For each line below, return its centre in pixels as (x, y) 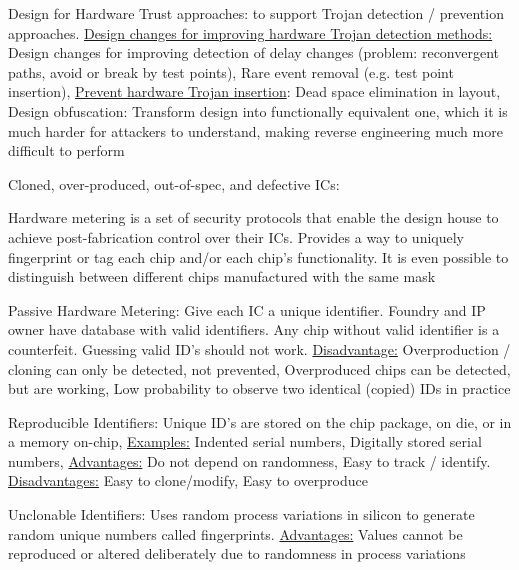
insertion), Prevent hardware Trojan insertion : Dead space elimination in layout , (254, 91)
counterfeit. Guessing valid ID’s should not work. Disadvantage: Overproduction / (259, 348)
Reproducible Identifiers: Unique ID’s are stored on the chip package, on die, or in (260, 421)
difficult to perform (66, 150)
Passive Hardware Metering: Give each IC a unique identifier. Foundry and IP (247, 309)
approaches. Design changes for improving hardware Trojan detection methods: (250, 32)
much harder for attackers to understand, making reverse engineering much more (255, 130)
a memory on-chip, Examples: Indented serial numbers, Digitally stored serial (245, 441)
